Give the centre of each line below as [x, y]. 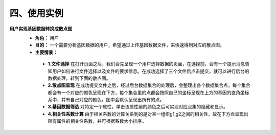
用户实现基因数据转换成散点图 [41, 29]
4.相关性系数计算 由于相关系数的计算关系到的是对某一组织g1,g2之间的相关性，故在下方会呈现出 [148, 114]
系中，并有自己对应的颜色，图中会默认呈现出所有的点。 [106, 100]
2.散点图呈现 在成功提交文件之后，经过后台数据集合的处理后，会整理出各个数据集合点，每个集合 [149, 85]
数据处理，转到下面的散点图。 [79, 78]
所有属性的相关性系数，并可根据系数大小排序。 [97, 121]
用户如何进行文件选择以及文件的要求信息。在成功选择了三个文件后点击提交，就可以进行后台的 [151, 71]
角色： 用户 [47, 38]
